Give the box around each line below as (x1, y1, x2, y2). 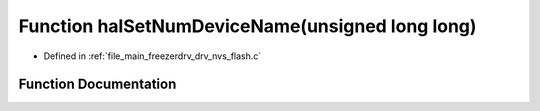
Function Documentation (18, 76, 177, 93)
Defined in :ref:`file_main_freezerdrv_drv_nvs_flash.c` (43, 50, 262, 62)
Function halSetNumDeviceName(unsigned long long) (18, 15, 477, 37)
